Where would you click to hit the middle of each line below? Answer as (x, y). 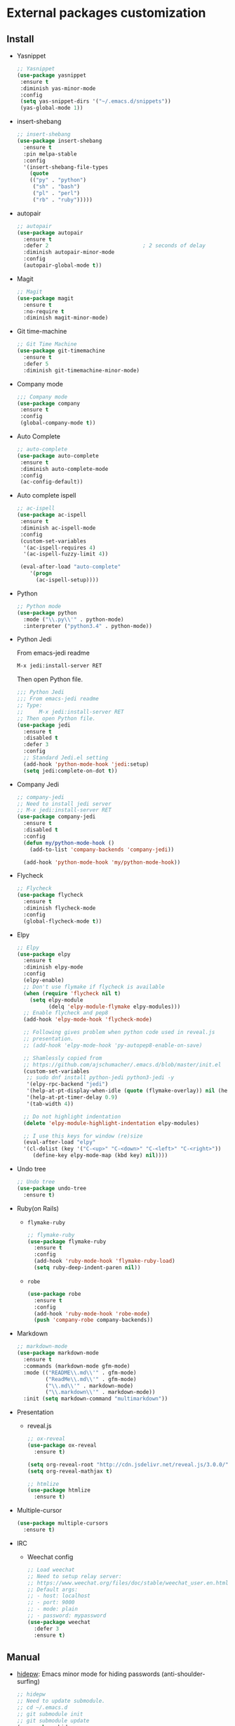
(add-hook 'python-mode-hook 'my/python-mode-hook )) (102, 862)
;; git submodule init (50, 1714)
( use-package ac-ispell (52, 515)
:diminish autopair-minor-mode (69, 252)
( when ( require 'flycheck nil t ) (72, 993)
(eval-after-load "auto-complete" (70, 567)
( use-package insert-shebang (59, 141)
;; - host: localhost (59, 1596)
